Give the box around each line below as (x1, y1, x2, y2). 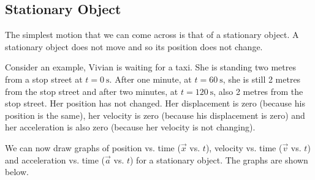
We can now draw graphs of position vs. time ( (5, 141, 181, 154)
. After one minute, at (109, 72, 192, 85)
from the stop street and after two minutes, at (5, 84, 178, 97)
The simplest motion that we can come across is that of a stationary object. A (5, 28, 299, 41)
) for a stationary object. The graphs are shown (130, 153, 308, 166)
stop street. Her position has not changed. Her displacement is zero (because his (5, 97, 305, 110)
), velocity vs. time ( (205, 141, 283, 154)
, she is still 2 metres (222, 72, 301, 85)
